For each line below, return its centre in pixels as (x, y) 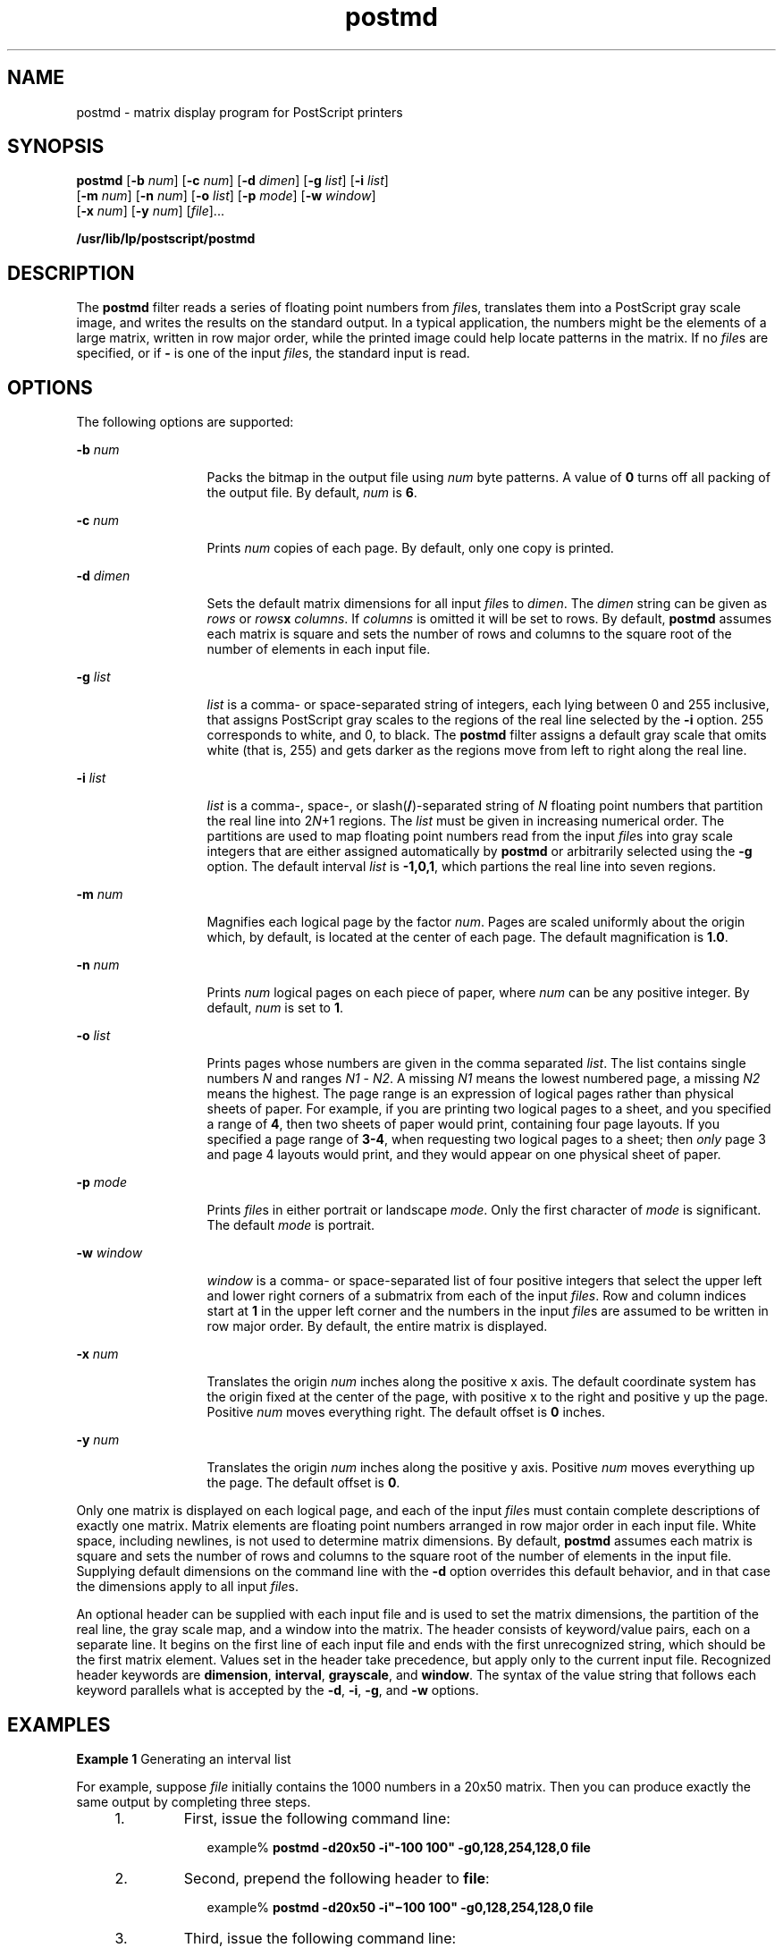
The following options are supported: (185, 422)
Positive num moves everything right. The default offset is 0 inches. (406, 1412)
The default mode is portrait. (291, 1225)
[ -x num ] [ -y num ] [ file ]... (150, 211)
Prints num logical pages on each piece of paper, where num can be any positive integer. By (478, 993)
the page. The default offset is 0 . (303, 1483)
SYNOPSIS (56, 147)
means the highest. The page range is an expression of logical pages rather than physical (471, 1094)
